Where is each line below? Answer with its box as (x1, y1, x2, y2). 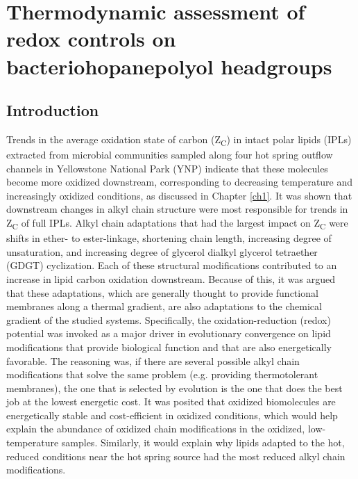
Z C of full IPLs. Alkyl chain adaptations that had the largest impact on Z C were (6, 216, 348, 232)
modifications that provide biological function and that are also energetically (6, 339, 332, 354)
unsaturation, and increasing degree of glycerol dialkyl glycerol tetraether (6, 244, 318, 259)
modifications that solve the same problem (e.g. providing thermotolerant (6, 367, 318, 382)
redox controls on (6, 24, 176, 53)
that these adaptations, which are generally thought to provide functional (6, 285, 318, 300)
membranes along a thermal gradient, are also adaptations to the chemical (6, 299, 322, 314)
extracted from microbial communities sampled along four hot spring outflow (6, 147, 333, 162)
